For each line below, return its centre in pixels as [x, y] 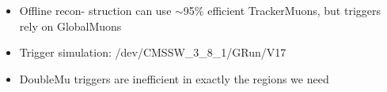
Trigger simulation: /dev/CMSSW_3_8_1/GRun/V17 [153, 52]
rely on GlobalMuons [70, 26]
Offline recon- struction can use [95, 10]
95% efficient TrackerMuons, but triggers [282, 10]
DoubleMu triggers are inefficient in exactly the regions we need [174, 78]
